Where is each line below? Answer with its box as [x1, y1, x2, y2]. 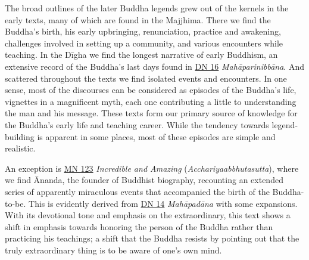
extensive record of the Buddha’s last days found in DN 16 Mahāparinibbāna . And [5, 60, 304, 72]
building [5, 130, 35, 143]
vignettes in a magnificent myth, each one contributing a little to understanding [5, 95, 296, 107]
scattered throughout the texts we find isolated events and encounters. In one [5, 72, 287, 84]
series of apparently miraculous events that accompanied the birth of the [5, 185, 270, 197]
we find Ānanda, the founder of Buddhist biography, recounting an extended [5, 174, 283, 186]
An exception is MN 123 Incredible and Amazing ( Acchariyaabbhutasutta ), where [5, 162, 299, 174]
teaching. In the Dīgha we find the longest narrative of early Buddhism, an [5, 48, 278, 61]
